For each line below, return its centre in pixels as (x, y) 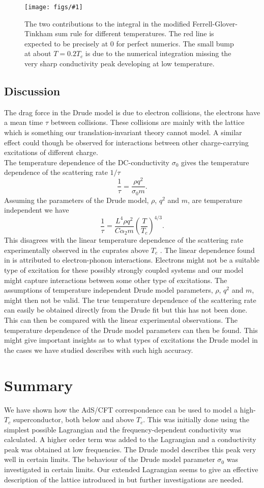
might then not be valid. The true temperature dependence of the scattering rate (130, 300)
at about (38, 53)
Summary (39, 385)
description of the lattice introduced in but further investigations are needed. (124, 479)
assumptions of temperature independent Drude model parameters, (109, 290)
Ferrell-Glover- (215, 23)
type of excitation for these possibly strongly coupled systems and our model (124, 270)
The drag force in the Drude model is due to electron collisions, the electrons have (132, 112)
